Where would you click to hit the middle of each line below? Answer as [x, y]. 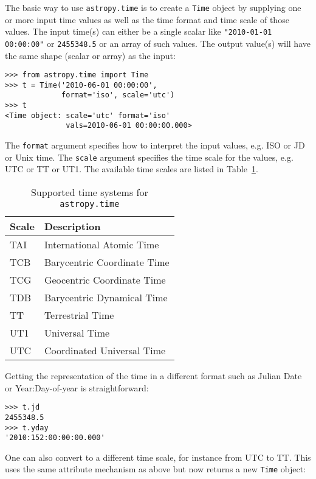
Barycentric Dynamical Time [106, 297]
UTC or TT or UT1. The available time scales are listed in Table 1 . [132, 169]
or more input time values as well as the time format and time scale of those [147, 19]
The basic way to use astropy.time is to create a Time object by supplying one [153, 7]
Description [72, 226]
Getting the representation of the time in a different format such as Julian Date [153, 376]
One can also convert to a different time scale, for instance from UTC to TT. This [158, 457]
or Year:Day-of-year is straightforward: [77, 387]
